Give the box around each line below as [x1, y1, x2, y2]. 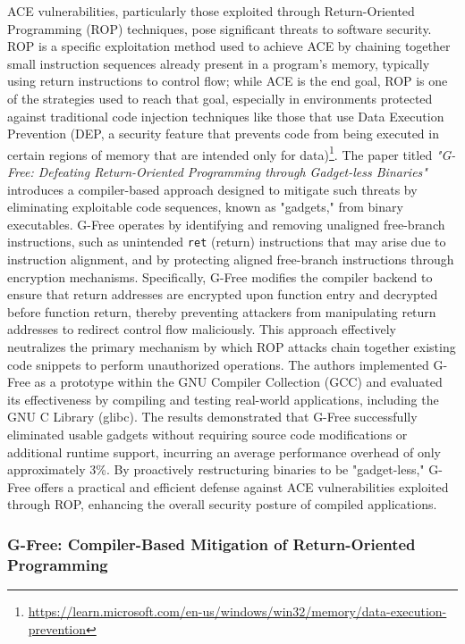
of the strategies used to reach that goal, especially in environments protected [7, 88, 433, 107]
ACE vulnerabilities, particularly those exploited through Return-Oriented [7, 2, 415, 20]
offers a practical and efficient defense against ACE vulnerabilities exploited [34, 477, 449, 496]
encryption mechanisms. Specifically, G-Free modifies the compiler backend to [7, 267, 433, 286]
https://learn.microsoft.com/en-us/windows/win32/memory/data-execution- [28, 602, 447, 621]
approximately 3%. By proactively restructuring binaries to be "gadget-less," [7, 460, 425, 479]
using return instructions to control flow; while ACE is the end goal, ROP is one [7, 71, 448, 90]
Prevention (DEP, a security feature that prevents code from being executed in [7, 124, 439, 143]
